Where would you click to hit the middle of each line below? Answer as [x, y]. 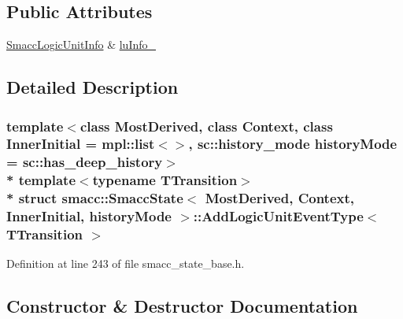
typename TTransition [165, 180]
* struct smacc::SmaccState [95, 198]
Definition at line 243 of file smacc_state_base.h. [126, 263]
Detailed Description [92, 87]
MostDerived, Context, [279, 198]
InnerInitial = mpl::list [81, 144]
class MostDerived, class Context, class [206, 126]
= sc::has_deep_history [85, 162]
